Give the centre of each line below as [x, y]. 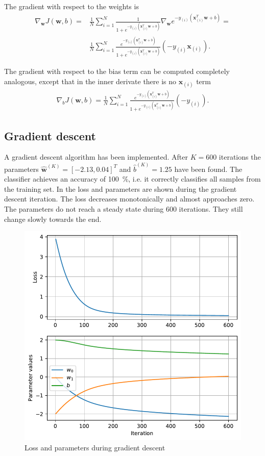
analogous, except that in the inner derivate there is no [90, 81]
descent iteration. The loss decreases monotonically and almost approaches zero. [129, 199]
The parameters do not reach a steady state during [84, 209]
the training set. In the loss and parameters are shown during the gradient [121, 188]
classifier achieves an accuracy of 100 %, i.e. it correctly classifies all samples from [132, 179]
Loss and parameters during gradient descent [95, 447]
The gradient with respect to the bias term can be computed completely [117, 71]
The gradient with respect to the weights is [71, 6]
